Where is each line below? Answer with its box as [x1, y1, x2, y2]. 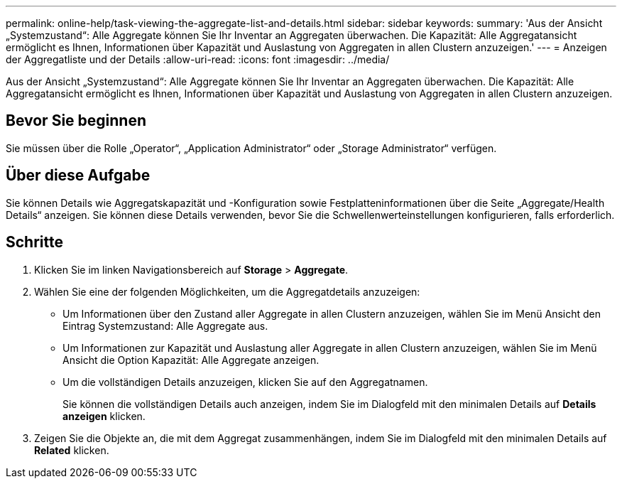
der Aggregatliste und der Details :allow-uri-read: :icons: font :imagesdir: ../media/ [6, 53, 390, 65]
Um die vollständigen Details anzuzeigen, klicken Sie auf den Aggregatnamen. [62, 375, 428, 388]
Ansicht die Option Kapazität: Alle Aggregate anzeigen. [62, 353, 320, 366]
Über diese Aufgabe [6, 166, 151, 185]
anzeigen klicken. [62, 409, 146, 422]
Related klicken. [34, 443, 109, 456]
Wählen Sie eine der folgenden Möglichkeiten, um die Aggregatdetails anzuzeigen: [34, 285, 420, 298]
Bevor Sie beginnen [6, 112, 147, 130]
